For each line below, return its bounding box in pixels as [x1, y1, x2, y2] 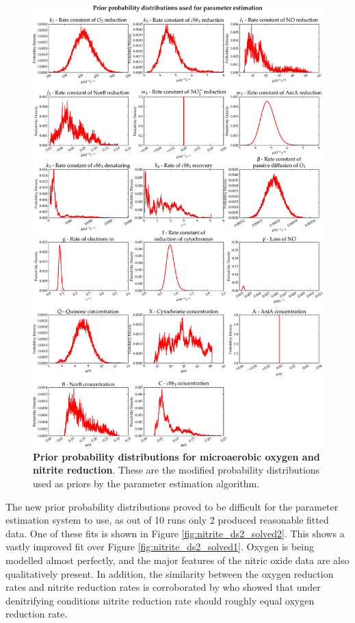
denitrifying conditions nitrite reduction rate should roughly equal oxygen [5, 593, 315, 607]
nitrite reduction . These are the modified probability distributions [33, 463, 320, 477]
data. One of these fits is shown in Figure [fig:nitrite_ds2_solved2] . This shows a [5, 526, 345, 540]
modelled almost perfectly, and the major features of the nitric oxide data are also [5, 552, 350, 567]
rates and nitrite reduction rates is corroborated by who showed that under [5, 580, 321, 594]
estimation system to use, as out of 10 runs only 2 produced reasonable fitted [5, 513, 329, 527]
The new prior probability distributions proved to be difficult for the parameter [5, 499, 339, 513]
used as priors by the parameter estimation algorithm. [33, 476, 260, 490]
